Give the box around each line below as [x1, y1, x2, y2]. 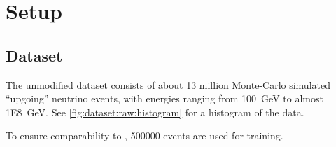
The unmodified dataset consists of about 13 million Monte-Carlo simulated [6, 77, 330, 92]
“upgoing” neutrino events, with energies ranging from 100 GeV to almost [6, 91, 323, 106]
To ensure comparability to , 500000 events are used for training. [6, 128, 283, 143]
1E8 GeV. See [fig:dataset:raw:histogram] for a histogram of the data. [6, 104, 304, 119]
